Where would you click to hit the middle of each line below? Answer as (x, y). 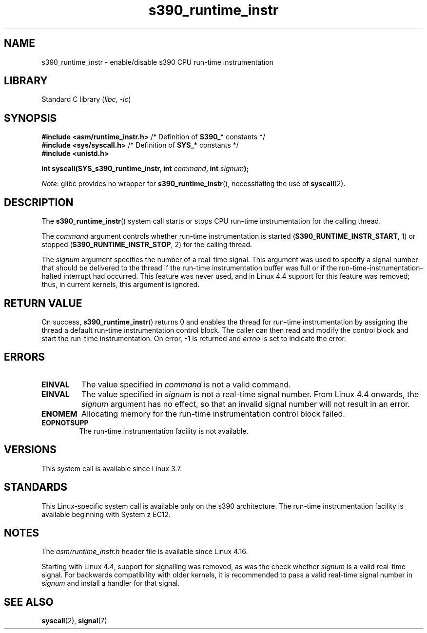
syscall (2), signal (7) (74, 621)
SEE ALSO (29, 602)
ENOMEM (59, 413)
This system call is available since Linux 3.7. (112, 468)
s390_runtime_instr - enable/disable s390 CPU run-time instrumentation (157, 62)
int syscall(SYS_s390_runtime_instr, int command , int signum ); (145, 169)
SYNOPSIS (30, 118)
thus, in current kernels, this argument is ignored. (121, 285)
